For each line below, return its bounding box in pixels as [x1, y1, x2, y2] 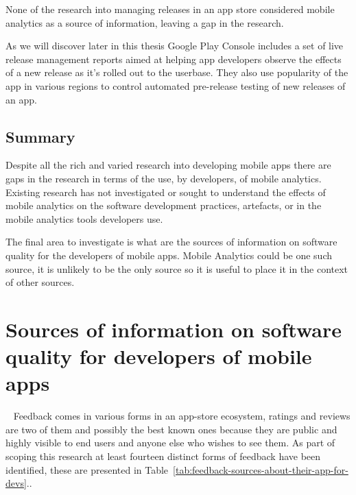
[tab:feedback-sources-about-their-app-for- [173, 462, 348, 476]
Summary [5, 125, 75, 147]
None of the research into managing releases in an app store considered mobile [5, 2, 335, 16]
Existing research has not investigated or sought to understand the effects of [5, 184, 326, 199]
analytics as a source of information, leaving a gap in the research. [5, 15, 284, 29]
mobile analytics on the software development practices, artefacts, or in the [5, 198, 322, 213]
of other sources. [5, 275, 75, 289]
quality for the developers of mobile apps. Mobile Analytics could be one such [5, 247, 333, 262]
